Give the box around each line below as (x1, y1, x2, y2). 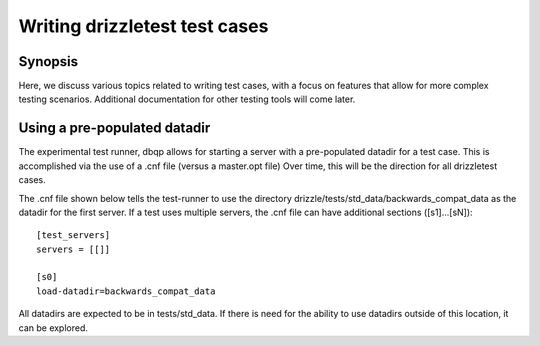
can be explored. (18, 321, 89, 334)
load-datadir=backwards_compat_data (36, 285, 216, 297)
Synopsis (18, 53, 79, 70)
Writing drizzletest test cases (18, 15, 269, 37)
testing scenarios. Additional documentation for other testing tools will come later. (18, 93, 356, 105)
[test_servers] (36, 230, 111, 241)
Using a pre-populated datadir (18, 120, 211, 137)
